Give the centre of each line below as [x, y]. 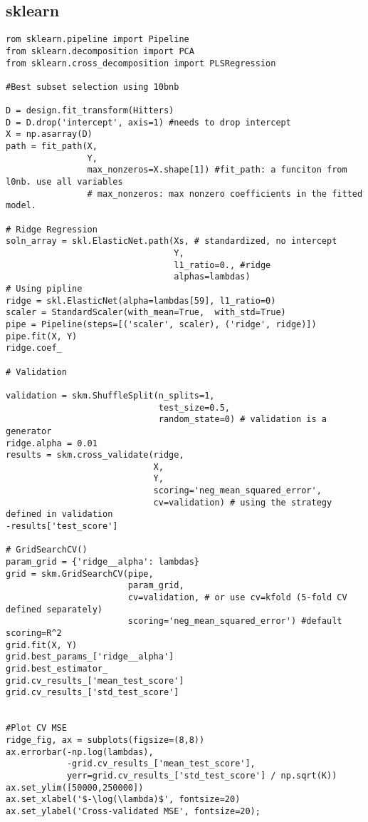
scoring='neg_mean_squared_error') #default [235, 621]
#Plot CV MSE [36, 728]
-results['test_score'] [62, 526]
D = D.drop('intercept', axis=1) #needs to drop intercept [148, 122]
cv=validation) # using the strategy [243, 502]
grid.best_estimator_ [57, 668]
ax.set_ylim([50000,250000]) [75, 787]
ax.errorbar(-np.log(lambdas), [80, 752]
